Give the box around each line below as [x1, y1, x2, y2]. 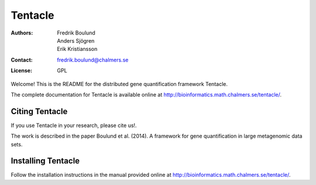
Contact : [11, 56, 33, 63]
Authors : [11, 29, 33, 36]
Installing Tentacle [11, 156, 80, 166]
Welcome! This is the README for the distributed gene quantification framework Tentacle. [11, 80, 228, 87]
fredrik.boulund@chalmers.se [57, 56, 129, 63]
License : [11, 67, 32, 74]
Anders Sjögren [57, 37, 95, 44]
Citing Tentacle [11, 106, 68, 117]
